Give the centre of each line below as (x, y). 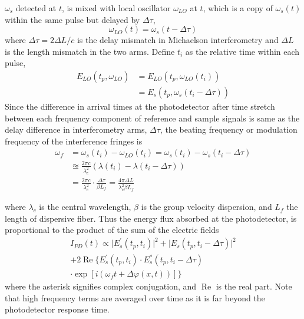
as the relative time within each (242, 51)
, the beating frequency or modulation (229, 129)
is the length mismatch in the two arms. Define (90, 51)
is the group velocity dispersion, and (206, 207)
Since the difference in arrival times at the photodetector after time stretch (140, 106)
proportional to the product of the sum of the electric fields (112, 230)
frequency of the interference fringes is (74, 141)
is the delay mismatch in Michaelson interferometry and (178, 40)
